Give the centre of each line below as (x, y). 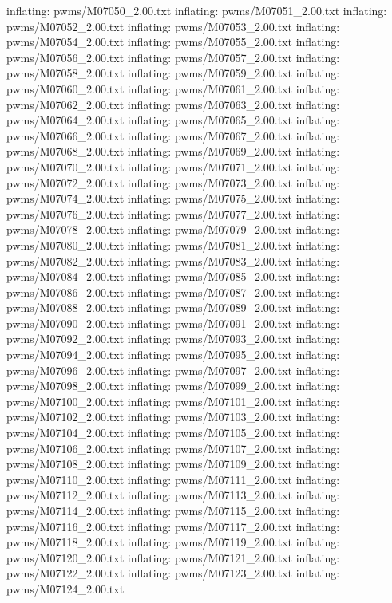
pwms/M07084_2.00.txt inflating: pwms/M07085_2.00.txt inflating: (173, 276)
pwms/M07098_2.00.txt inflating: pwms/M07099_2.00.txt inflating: (173, 386)
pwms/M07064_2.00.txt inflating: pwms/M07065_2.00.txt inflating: (173, 120)
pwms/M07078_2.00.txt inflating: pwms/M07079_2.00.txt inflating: (173, 229)
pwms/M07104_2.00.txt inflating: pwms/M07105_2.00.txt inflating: (173, 433)
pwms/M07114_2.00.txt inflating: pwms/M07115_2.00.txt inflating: (173, 510)
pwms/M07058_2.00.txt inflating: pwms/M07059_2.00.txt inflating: (173, 73)
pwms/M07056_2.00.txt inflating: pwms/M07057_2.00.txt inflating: (173, 57)
